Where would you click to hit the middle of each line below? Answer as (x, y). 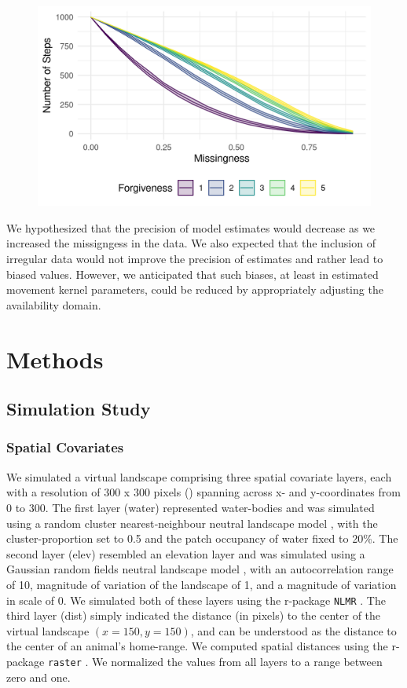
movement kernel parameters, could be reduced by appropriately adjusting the (195, 289)
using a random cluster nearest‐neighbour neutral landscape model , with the (192, 523)
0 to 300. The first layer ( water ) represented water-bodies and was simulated (191, 507)
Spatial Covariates (65, 447)
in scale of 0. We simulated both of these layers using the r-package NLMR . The (196, 600)
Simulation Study (79, 409)
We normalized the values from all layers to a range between (237, 661)
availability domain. (54, 304)
